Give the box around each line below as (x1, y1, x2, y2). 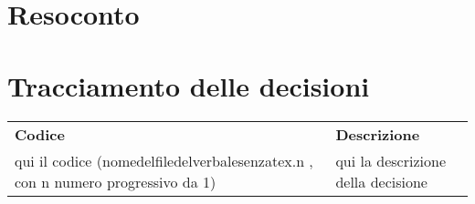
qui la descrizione (335, 149, 446, 171)
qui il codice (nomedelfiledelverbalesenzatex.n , (15, 149, 313, 171)
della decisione (335, 170, 427, 192)
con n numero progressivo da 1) (15, 170, 216, 192)
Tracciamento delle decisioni (7, 66, 370, 104)
